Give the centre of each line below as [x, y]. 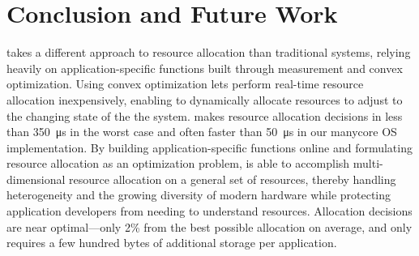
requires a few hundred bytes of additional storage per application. [172, 243]
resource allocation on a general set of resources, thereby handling [233, 179]
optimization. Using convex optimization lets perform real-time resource [185, 84]
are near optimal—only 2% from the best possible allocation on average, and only [209, 226]
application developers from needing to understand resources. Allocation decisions [209, 211]
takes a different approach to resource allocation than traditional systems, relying [209, 52]
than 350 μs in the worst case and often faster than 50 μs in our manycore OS [202, 132]
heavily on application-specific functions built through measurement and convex [205, 68]
